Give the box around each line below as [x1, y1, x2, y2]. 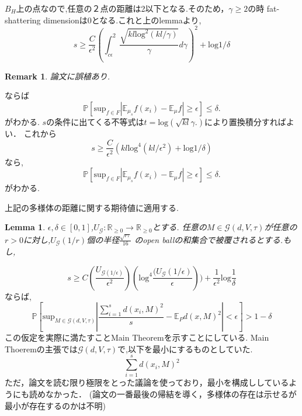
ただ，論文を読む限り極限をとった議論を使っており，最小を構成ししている [5, 376, 289, 389]
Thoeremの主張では [5, 342, 78, 355]
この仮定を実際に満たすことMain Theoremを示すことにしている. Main [5, 331, 269, 344]
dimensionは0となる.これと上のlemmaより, [43, 13, 202, 26]
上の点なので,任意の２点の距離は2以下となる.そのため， [16, 2, 229, 14]
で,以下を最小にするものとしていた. [117, 342, 253, 355]
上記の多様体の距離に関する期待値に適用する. [5, 201, 179, 213]
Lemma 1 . [5, 221, 46, 233]
